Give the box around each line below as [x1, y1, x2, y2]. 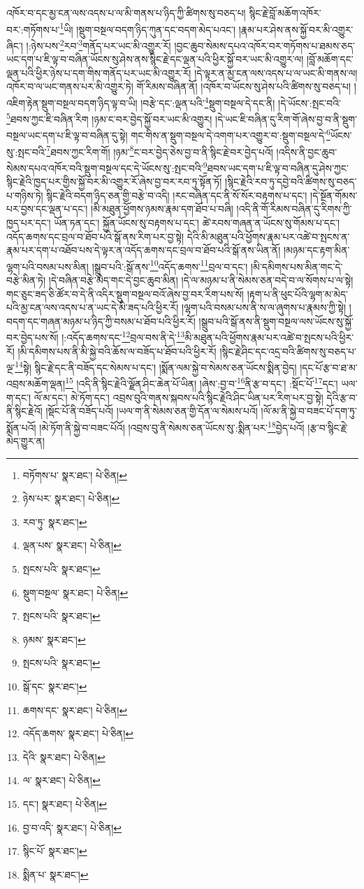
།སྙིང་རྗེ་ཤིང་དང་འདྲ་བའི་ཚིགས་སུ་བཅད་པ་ [219, 343, 357, 358]
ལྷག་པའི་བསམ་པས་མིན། [6, 259, 89, 273]
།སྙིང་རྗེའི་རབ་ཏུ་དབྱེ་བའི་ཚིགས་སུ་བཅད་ [225, 174, 357, 189]
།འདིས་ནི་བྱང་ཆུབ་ [276, 144, 337, 159]
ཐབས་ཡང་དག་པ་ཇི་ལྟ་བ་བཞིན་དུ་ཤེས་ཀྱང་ [207, 160, 349, 175]
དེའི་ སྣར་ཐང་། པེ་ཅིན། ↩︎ [22, 749, 105, 764]
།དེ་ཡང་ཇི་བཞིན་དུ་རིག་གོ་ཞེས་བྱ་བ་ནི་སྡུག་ [215, 111, 357, 126]
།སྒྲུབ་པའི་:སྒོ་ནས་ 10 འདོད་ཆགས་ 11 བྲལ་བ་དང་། [92, 257, 248, 273]
